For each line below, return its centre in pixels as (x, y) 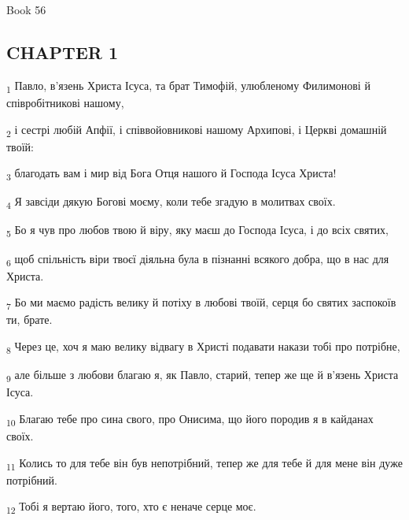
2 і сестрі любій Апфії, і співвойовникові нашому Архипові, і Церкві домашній (197, 130)
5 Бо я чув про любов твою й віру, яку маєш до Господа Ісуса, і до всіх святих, (197, 231)
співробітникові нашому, (65, 102)
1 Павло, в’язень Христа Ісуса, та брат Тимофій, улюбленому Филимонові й (188, 86)
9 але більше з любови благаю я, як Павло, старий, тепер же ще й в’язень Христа (203, 375)
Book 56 (26, 9)
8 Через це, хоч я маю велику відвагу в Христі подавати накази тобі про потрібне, (203, 347)
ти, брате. (29, 319)
